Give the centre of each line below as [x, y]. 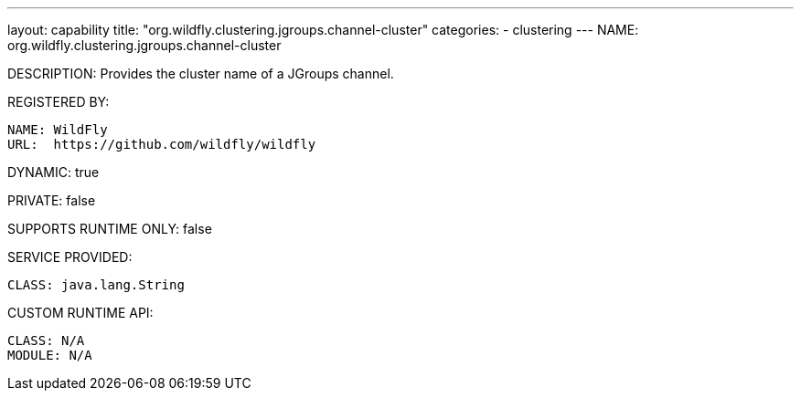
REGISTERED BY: [59, 102]
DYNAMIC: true [53, 172]
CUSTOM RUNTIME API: [80, 313]
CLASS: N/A [46, 340]
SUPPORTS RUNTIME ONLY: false [110, 229]
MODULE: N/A [50, 355]
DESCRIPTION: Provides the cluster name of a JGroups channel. [201, 73]
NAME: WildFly [58, 130]
